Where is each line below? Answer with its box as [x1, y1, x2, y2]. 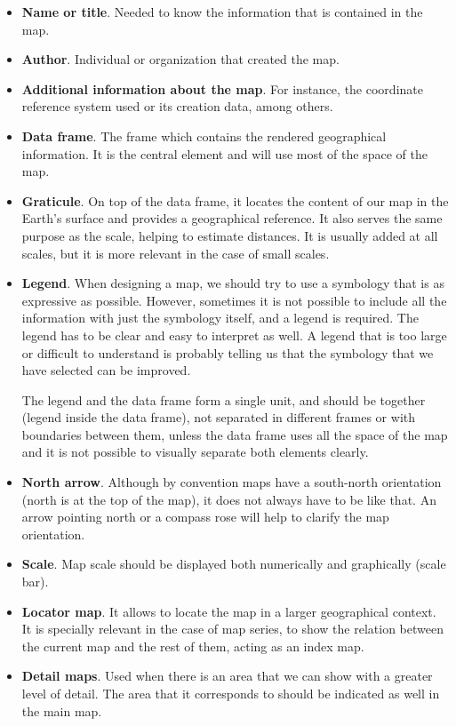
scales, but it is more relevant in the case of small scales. [21, 243, 330, 262]
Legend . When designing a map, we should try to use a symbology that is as [21, 274, 444, 292]
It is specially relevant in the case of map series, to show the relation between [21, 619, 444, 638]
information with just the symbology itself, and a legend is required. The [21, 308, 419, 327]
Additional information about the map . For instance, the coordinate [21, 79, 423, 98]
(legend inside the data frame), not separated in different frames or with [21, 408, 415, 427]
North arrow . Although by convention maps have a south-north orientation [21, 473, 442, 491]
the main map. [21, 701, 102, 720]
